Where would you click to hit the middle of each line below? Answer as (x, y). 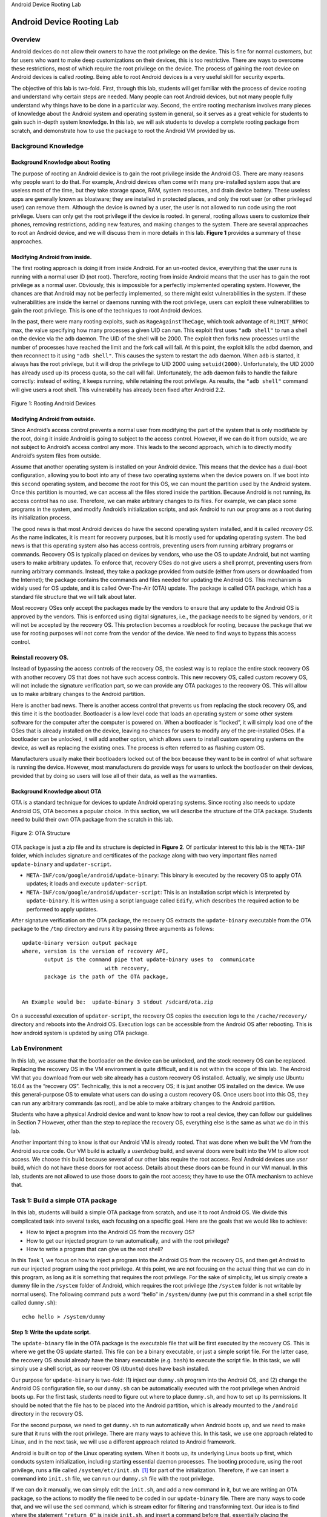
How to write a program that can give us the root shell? (95, 1249)
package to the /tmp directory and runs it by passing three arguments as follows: (113, 929)
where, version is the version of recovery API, (95, 951)
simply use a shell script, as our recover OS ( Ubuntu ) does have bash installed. (110, 1369)
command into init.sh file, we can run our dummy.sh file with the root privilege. (113, 1478)
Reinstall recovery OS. (40, 657)
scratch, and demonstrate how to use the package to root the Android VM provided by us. (123, 130)
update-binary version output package (80, 943)
